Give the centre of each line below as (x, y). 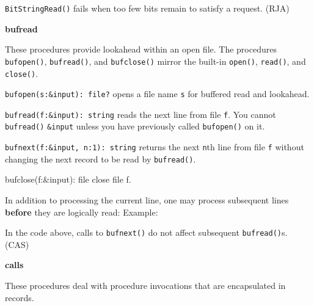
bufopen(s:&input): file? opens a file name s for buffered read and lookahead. (157, 94)
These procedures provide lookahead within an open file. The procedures (141, 49)
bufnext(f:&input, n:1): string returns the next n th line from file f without (155, 147)
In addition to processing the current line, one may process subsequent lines (147, 200)
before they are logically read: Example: (82, 212)
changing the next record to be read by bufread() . (100, 158)
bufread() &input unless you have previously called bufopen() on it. (135, 126)
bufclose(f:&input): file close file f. (68, 179)
